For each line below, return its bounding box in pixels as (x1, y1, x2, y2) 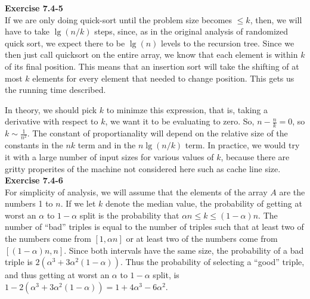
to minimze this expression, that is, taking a (106, 103, 268, 116)
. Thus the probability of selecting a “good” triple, (120, 256, 305, 268)
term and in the (77, 139, 136, 151)
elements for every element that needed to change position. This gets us (32, 71, 294, 84)
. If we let (60, 197, 96, 210)
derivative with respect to (5, 115, 98, 127)
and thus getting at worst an (5, 269, 110, 281)
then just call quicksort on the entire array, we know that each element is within (5, 48, 298, 61)
